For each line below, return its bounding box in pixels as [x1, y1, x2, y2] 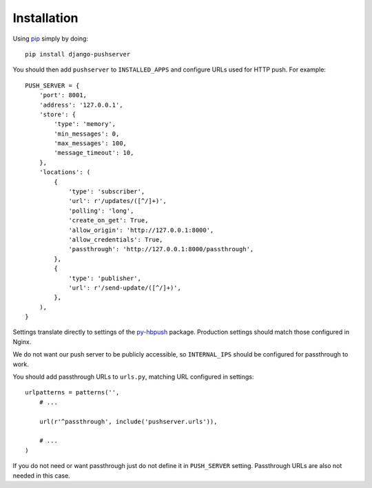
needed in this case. [12, 471, 70, 480]
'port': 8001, [39, 92, 87, 99]
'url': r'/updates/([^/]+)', [68, 197, 167, 205]
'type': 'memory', [54, 120, 116, 128]
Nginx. [12, 337, 32, 346]
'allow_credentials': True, [68, 235, 163, 244]
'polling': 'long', [68, 206, 134, 215]
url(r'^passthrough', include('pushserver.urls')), [39, 417, 218, 425]
